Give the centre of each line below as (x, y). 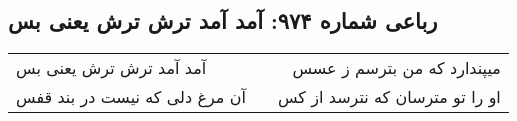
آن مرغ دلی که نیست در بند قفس (131, 97)
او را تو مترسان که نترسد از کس (389, 97)
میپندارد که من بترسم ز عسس (396, 68)
